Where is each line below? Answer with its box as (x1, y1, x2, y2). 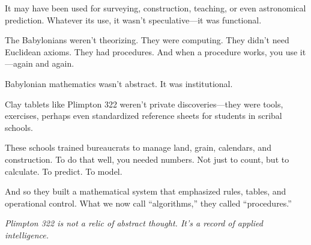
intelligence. (5, 228, 49, 241)
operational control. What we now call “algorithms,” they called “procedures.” (5, 196, 292, 209)
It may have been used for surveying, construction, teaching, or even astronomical (5, 2, 306, 14)
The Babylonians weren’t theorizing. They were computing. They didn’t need (5, 34, 289, 46)
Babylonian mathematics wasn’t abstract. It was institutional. (5, 77, 233, 89)
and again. (35, 57, 74, 70)
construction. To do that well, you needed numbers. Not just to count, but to (5, 153, 289, 165)
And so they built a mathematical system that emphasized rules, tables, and (5, 185, 286, 198)
